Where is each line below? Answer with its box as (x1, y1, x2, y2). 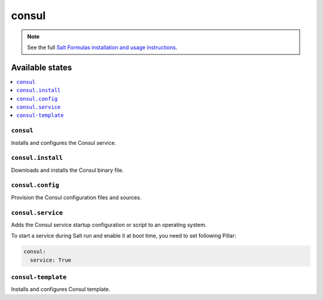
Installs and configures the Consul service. (11, 139, 117, 146)
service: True (30, 256, 72, 263)
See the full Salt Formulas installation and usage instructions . (27, 44, 178, 51)
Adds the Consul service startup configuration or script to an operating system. (11, 221, 207, 228)
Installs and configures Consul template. (11, 286, 111, 293)
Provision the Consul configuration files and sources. (11, 193, 142, 201)
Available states (11, 62, 72, 72)
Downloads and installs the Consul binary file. (11, 166, 124, 174)
